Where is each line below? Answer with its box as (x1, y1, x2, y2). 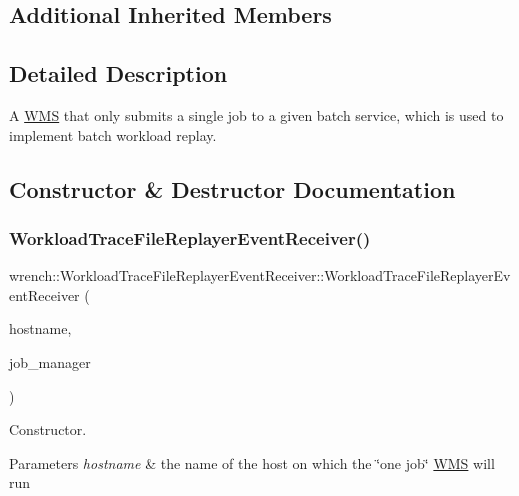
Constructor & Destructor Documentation (9, 173, 456, 204)
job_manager (9, 351, 91, 372)
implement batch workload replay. (9, 124, 217, 145)
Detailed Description (9, 58, 228, 89)
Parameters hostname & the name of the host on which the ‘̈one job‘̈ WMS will (9, 452, 495, 473)
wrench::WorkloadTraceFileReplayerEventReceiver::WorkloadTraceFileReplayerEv (9, 265, 511, 286)
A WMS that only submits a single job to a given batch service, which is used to (9, 104, 504, 125)
